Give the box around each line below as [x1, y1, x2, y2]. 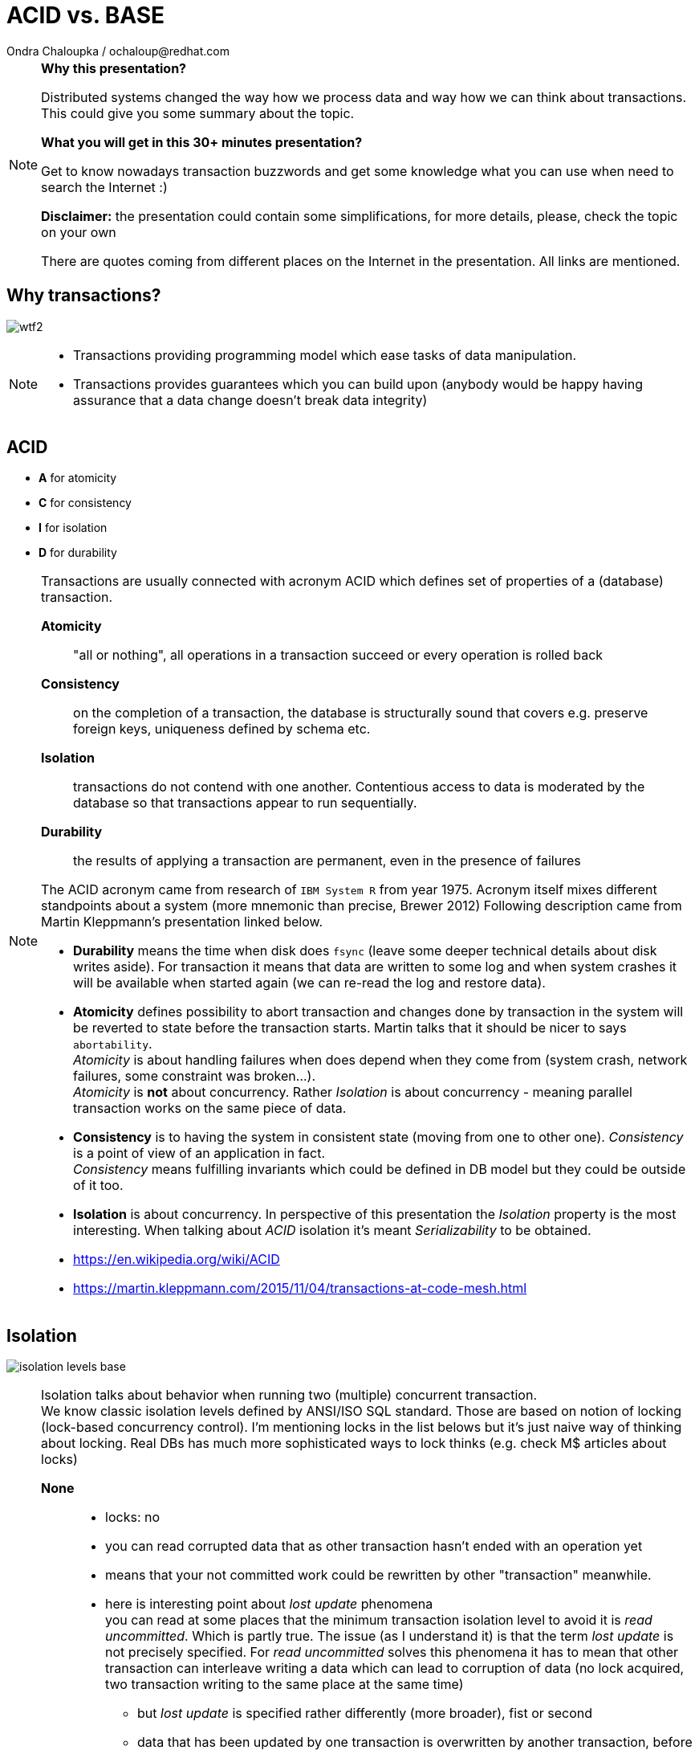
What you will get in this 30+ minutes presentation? [41, 133, 363, 150]
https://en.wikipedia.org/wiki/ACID [73, 1251, 280, 1268]
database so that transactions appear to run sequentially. [73, 795, 417, 812]
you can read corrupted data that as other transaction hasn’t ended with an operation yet [105, 1538, 643, 1555]
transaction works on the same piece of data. [73, 1100, 347, 1117]
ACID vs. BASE [6, 2, 165, 29]
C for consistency [39, 496, 132, 510]
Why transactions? [6, 285, 161, 306]
